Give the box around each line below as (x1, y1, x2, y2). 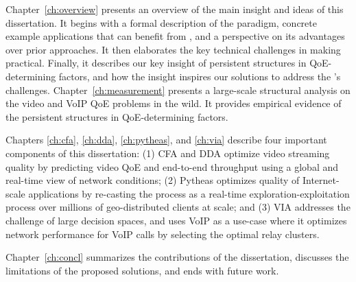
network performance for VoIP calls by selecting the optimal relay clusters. (5, 226, 320, 241)
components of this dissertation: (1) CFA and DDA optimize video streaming (5, 145, 330, 160)
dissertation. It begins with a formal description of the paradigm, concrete (5, 15, 317, 30)
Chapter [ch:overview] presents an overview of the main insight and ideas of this (5, 2, 344, 16)
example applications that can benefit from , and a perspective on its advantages (5, 29, 345, 43)
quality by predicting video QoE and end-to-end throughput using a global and (5, 159, 339, 174)
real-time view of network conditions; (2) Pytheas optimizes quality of (5, 173, 300, 187)
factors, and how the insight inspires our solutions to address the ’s (58, 69, 341, 83)
